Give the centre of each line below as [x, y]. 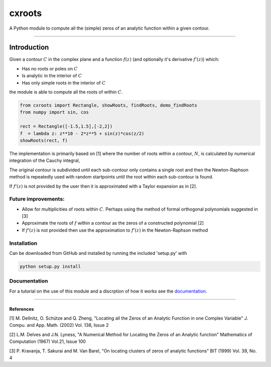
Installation [23, 243]
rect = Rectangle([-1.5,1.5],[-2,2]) [66, 126]
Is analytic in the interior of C [52, 76]
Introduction [29, 48]
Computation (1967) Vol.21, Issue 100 [48, 341]
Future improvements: [37, 199]
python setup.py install [50, 266]
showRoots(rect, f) [44, 140]
